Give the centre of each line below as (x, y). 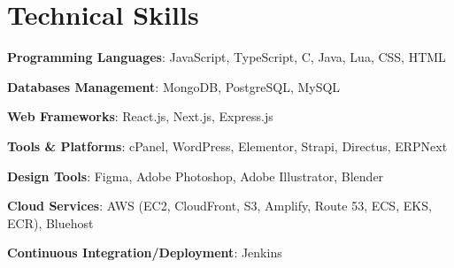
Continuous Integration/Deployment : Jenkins (145, 253)
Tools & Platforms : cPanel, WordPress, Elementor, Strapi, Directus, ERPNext (227, 145)
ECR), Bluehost (50, 222)
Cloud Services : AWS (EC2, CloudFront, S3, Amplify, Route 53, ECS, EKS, (219, 206)
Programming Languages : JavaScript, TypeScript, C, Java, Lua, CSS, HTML (227, 57)
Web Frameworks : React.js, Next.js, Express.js (140, 116)
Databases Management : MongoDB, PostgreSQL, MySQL (174, 86)
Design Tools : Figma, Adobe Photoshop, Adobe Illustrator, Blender (196, 176)
